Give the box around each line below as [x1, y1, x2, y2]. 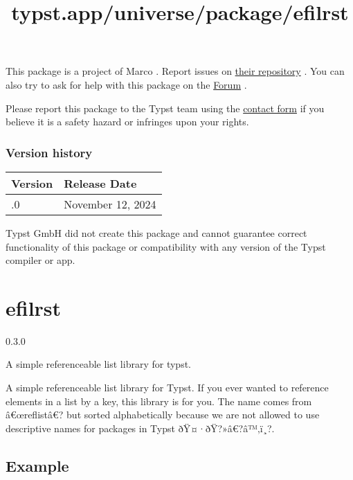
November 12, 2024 [64, 195, 156, 212]
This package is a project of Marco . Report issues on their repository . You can [6, 64, 345, 78]
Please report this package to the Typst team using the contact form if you [6, 100, 325, 115]
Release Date [64, 175, 137, 191]
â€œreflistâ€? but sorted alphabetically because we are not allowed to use [6, 407, 320, 422]
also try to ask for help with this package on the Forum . [6, 77, 247, 91]
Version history [6, 143, 93, 161]
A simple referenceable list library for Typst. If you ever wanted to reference [6, 380, 329, 395]
